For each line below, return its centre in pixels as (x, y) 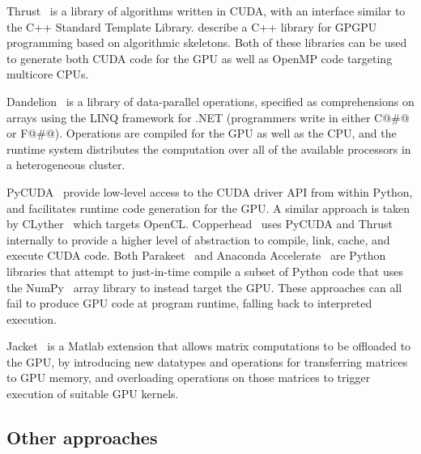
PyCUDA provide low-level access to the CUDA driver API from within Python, (210, 191)
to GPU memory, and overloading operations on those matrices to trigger (189, 378)
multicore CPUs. (48, 74)
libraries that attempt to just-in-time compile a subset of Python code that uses (205, 271)
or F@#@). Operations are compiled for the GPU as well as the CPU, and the (202, 133)
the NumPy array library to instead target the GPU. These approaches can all (204, 287)
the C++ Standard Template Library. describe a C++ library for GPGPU (192, 26)
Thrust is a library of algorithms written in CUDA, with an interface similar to (206, 11)
